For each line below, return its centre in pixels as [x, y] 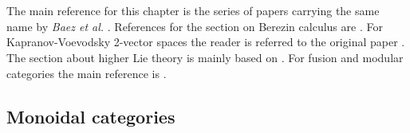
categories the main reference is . [87, 73]
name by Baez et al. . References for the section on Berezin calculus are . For [195, 26]
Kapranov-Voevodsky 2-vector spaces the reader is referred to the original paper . [206, 42]
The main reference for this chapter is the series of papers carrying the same [193, 11]
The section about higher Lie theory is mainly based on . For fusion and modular [205, 57]
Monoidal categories [91, 116]
